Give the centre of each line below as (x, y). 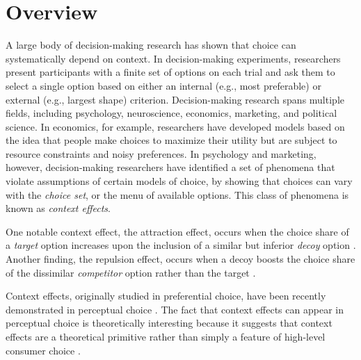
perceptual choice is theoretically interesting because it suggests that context (169, 323)
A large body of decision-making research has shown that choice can (151, 45)
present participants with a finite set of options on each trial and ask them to (170, 72)
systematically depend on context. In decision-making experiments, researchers (173, 58)
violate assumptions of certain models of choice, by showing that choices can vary (179, 181)
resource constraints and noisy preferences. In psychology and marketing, (161, 153)
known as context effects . (58, 208)
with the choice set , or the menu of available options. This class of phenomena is (177, 194)
